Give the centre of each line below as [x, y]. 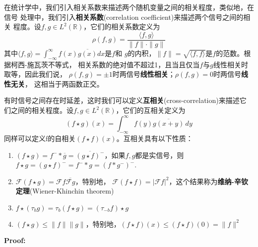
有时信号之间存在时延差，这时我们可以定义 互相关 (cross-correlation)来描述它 [125, 100]
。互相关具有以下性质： [155, 138]
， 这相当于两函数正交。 [64, 83]
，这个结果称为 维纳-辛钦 [208, 181]
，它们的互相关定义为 [151, 110]
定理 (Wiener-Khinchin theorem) [65, 191]
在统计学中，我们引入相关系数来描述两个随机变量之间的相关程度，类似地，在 [129, 7]
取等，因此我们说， [35, 74]
